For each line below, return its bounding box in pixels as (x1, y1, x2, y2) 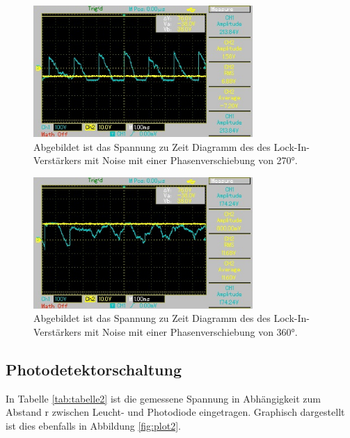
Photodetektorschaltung (6, 358, 182, 380)
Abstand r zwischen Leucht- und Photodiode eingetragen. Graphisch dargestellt (6, 405, 345, 419)
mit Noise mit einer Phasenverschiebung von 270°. (84, 153, 298, 168)
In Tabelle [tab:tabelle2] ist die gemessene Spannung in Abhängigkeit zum (6, 391, 321, 405)
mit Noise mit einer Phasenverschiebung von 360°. (84, 324, 298, 339)
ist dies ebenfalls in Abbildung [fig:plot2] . (6, 418, 181, 432)
